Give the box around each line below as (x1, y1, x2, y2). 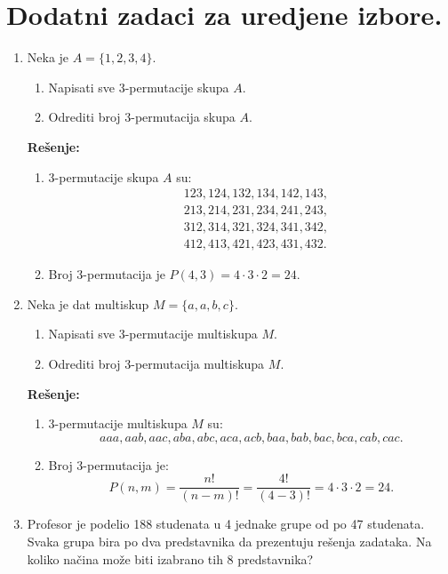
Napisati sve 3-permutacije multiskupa (48, 324, 258, 343)
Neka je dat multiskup (27, 294, 149, 313)
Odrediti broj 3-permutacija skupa (48, 108, 236, 126)
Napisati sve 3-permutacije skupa (48, 77, 229, 96)
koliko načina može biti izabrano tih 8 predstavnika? (27, 549, 314, 568)
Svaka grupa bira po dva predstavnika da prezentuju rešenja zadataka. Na (27, 532, 432, 551)
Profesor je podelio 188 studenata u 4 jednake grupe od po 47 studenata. (27, 514, 425, 533)
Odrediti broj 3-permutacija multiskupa (48, 355, 265, 372)
